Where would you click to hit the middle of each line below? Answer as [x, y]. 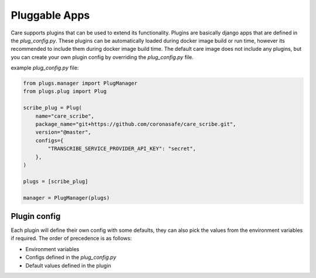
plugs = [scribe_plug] [56, 181]
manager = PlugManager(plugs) [66, 198]
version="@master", [63, 132]
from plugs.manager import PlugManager [80, 84]
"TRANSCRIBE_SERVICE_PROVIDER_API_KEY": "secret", [122, 149]
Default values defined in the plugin [68, 265]
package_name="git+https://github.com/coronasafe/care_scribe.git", [136, 124]
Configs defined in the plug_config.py [71, 258]
